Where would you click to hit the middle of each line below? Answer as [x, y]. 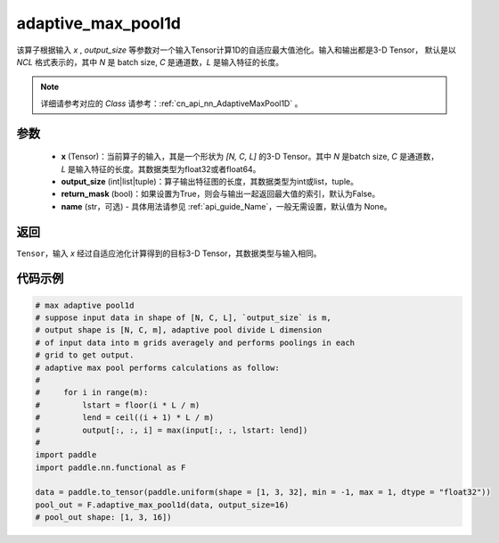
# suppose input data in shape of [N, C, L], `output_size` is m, [183, 317]
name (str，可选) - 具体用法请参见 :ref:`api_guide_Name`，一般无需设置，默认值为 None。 [226, 206]
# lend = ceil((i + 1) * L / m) [124, 418]
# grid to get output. [85, 355]
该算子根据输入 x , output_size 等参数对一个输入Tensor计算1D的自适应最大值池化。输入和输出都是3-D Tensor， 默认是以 [236, 50]
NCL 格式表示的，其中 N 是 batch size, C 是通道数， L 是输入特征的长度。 [150, 62]
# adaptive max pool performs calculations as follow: [157, 367]
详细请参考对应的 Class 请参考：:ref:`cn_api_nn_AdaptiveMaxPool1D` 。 [172, 103]
